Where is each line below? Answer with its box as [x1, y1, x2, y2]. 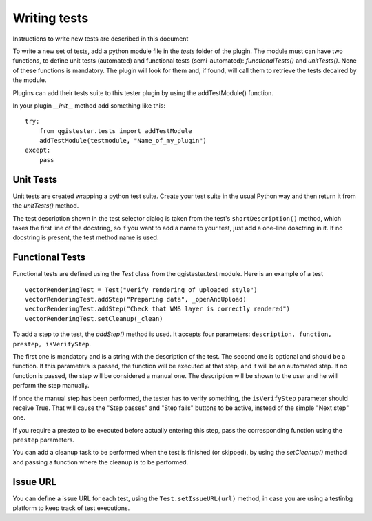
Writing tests [12, 10, 89, 26]
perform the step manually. [12, 382, 90, 390]
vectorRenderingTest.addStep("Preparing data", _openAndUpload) [25, 295, 247, 303]
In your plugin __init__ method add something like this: [12, 101, 165, 110]
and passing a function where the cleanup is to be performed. [12, 458, 189, 466]
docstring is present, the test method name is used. [12, 233, 159, 242]
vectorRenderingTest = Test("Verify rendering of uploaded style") [25, 286, 258, 293]
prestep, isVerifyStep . [12, 340, 92, 348]
